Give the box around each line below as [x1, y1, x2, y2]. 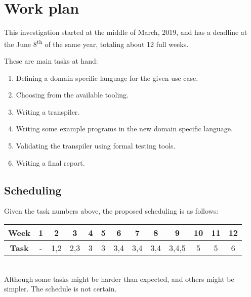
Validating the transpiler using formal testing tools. [16, 140, 176, 151]
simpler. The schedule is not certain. [4, 283, 117, 294]
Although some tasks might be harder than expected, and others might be [4, 273, 234, 284]
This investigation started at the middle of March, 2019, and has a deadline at [4, 27, 247, 37]
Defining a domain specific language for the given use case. [16, 72, 198, 83]
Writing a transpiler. [16, 106, 80, 117]
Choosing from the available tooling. [16, 89, 129, 100]
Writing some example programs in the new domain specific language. [16, 123, 233, 134]
